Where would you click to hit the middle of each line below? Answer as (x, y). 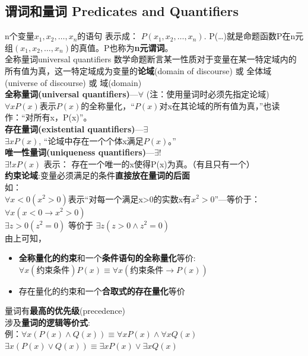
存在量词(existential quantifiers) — (74, 128)
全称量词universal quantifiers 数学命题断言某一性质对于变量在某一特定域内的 (151, 59)
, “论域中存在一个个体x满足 (91, 140)
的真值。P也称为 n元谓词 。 (122, 47)
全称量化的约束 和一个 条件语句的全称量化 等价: (107, 258)
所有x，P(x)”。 (63, 117)
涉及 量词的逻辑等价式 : (47, 322)
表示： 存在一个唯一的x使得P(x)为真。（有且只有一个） (149, 163)
